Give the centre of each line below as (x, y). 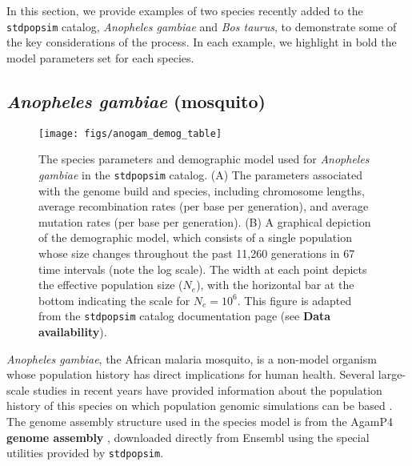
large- (392, 374)
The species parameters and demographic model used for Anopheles (204, 159)
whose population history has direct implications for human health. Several (191, 374)
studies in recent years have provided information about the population (208, 390)
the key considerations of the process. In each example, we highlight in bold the (202, 42)
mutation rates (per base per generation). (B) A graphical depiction (205, 221)
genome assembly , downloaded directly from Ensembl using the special (188, 437)
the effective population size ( (111, 285)
